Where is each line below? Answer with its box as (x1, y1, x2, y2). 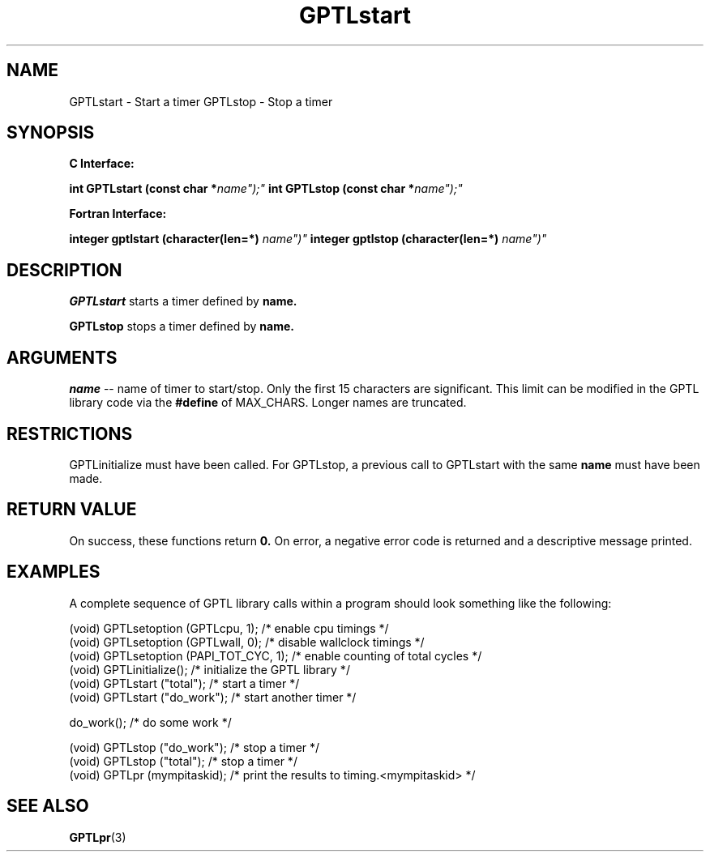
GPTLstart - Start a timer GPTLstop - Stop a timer (69, 94, 333, 109)
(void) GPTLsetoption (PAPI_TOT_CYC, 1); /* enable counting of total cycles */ (69, 648, 482, 663)
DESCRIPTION (6, 259, 122, 280)
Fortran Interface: (69, 207, 167, 221)
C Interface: (69, 156, 135, 171)
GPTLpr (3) (69, 830, 126, 844)
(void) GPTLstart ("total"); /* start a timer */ (69, 676, 300, 690)
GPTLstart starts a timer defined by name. (69, 294, 297, 309)
